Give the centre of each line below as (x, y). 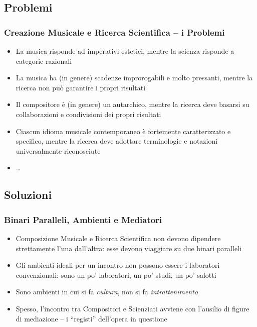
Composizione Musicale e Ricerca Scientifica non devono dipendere (118, 238)
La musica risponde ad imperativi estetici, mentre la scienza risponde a (125, 51)
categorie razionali (44, 61)
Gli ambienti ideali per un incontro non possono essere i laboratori (118, 265)
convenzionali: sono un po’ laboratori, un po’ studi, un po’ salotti (116, 275)
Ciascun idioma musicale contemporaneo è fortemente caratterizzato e (123, 131)
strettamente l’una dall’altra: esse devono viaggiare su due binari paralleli (128, 248)
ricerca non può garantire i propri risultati (81, 87)
